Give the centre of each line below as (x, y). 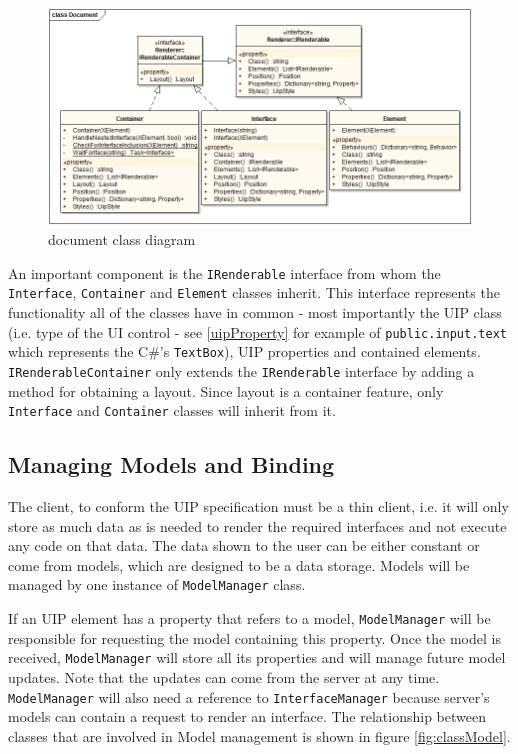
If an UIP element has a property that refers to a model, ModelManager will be (249, 618)
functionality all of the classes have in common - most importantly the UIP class (255, 311)
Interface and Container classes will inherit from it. (172, 410)
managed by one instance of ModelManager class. (157, 584)
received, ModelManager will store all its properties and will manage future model (257, 657)
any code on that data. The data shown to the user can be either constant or (244, 545)
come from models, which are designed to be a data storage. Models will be (239, 564)
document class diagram (122, 239)
